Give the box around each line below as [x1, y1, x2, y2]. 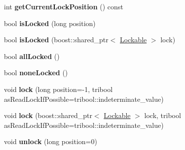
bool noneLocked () [4, 67, 68, 78]
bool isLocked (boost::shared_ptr [4, 34, 109, 45]
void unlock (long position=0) [4, 136, 97, 147]
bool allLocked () [4, 51, 60, 61]
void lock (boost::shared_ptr [4, 110, 92, 120]
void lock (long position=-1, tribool [4, 84, 113, 94]
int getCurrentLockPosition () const [4, 1, 123, 11]
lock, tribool [144, 110, 181, 120]
